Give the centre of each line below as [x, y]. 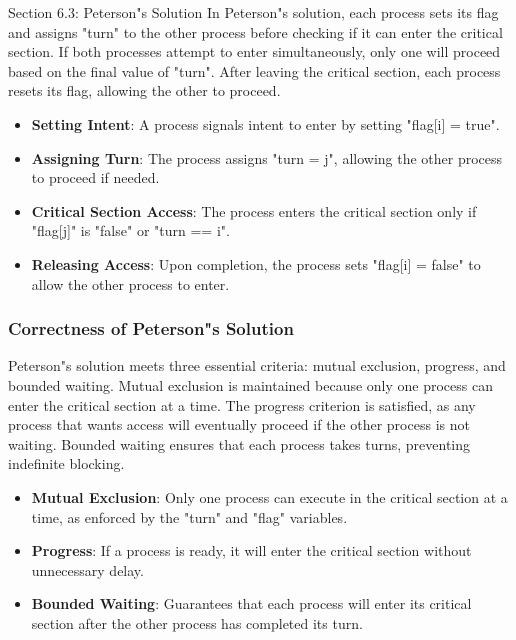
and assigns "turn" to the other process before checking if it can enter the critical [255, 31]
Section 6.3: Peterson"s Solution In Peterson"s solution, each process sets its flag [253, 12]
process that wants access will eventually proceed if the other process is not [239, 424]
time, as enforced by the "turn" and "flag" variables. [189, 516]
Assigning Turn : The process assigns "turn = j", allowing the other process [267, 157]
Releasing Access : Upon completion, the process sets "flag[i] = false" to [256, 263]
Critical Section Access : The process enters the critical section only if [254, 210]
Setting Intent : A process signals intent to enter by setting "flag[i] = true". [265, 123]
